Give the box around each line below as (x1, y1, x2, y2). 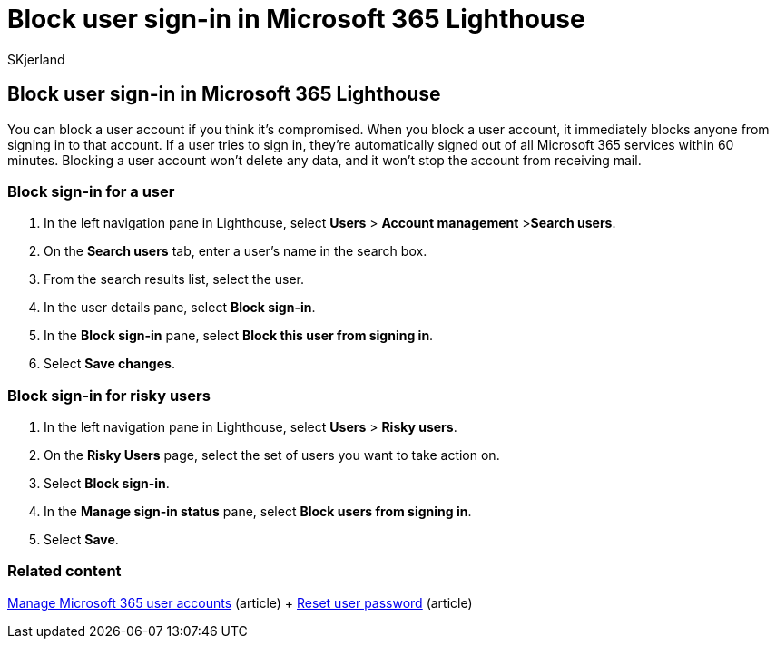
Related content (7, 562, 122, 581)
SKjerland (7, 51, 65, 67)
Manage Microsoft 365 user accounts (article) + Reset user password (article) (7, 594, 473, 611)
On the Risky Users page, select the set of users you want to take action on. (44, 447, 500, 464)
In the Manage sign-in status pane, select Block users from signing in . (44, 504, 472, 520)
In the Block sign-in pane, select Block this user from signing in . (44, 328, 434, 344)
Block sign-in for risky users (7, 386, 211, 405)
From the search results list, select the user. (44, 271, 305, 288)
